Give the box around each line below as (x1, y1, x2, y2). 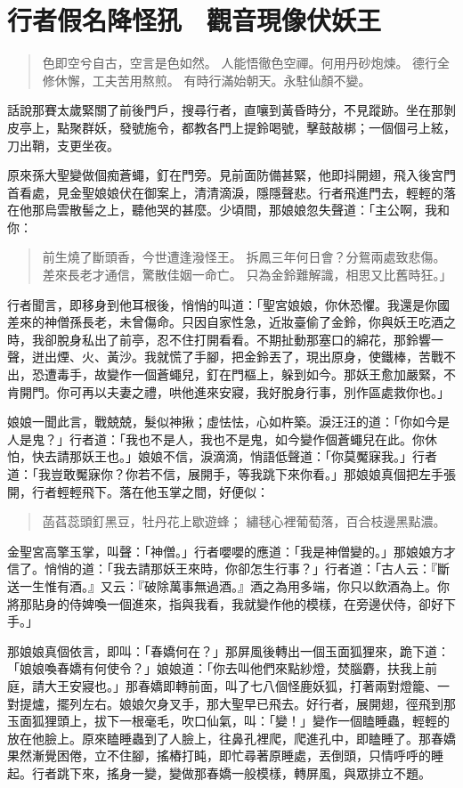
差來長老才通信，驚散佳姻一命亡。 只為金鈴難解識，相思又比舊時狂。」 (42, 265, 452, 284)
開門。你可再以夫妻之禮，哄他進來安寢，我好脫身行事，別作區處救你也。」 (19, 382, 450, 401)
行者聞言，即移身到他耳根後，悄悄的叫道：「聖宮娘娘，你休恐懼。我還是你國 (7, 295, 450, 313)
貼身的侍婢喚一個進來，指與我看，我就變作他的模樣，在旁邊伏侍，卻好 (31, 594, 443, 613)
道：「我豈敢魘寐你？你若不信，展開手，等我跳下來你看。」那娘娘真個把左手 (7, 465, 443, 483)
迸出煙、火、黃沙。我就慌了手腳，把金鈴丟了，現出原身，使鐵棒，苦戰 (31, 347, 443, 366)
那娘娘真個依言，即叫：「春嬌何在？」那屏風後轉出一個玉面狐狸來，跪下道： (7, 641, 450, 660)
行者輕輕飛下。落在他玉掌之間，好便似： (31, 482, 269, 500)
